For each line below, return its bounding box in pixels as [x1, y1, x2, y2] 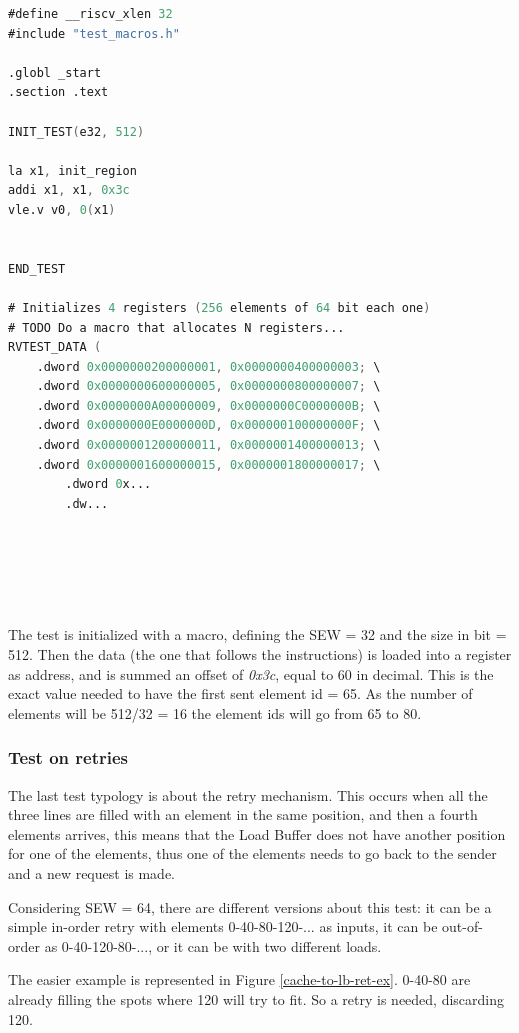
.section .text [8, 85, 109, 100]
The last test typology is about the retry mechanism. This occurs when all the [8, 784, 488, 805]
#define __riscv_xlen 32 [8, 7, 173, 21]
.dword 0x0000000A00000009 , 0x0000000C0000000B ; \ [36, 398, 381, 413]
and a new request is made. [8, 862, 176, 883]
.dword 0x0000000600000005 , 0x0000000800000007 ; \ [36, 379, 381, 394]
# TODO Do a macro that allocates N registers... [8, 320, 345, 335]
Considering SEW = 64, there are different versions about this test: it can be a [8, 896, 492, 917]
